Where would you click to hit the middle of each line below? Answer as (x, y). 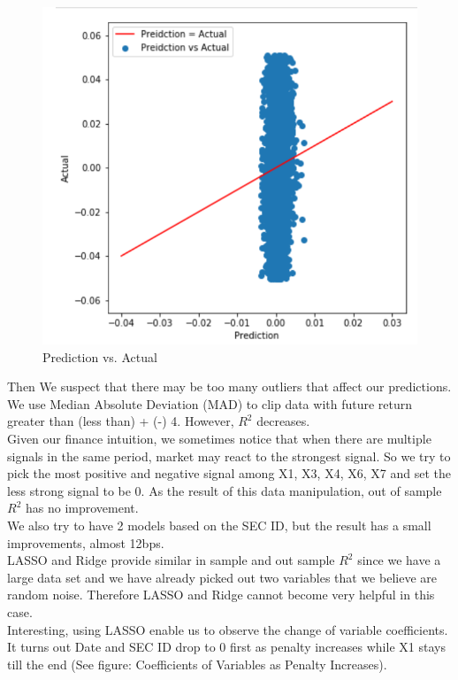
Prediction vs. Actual (100, 356)
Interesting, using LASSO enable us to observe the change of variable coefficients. (228, 629)
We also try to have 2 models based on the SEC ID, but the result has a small (219, 525)
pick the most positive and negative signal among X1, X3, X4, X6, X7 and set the (229, 473)
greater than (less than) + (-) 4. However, (121, 421)
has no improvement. (82, 508)
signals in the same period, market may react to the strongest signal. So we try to (229, 456)
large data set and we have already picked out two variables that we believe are (222, 577)
